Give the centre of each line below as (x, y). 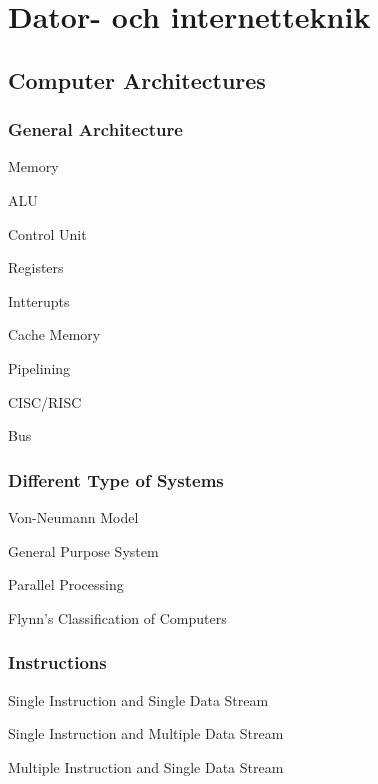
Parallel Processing (66, 584)
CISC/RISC (45, 401)
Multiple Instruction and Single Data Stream (146, 766)
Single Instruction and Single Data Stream (138, 699)
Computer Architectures (137, 79)
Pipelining (39, 367)
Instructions (57, 662)
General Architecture (95, 129)
